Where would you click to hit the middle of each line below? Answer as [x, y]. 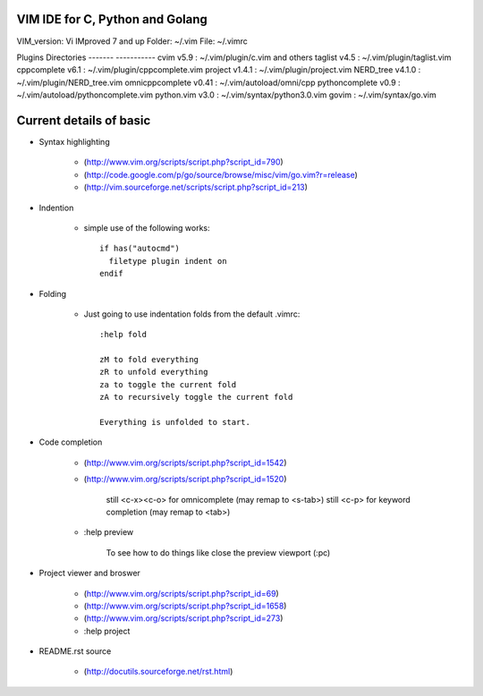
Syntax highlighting [75, 141]
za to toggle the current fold [168, 384]
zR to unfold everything [154, 372]
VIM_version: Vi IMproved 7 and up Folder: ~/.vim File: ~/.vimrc [132, 41]
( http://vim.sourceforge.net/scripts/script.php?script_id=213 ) [196, 187]
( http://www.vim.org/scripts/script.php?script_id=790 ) [183, 162]
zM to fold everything [149, 360]
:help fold [123, 335]
